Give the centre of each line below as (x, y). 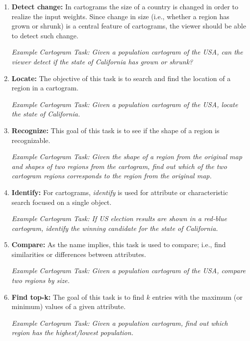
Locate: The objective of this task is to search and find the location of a (121, 78)
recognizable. (31, 140)
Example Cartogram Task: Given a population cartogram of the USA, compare (129, 270)
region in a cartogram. (45, 88)
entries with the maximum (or (197, 297)
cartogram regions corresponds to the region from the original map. (112, 176)
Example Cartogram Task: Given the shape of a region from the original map (127, 156)
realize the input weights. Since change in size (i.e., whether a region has (120, 16)
